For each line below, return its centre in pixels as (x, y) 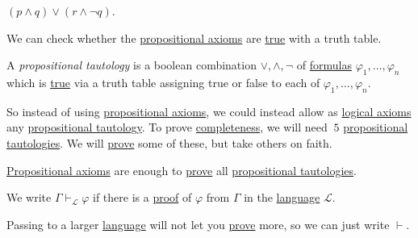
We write (29, 197)
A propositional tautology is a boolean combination (132, 65)
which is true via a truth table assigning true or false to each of (163, 82)
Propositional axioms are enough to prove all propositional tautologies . (182, 170)
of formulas (324, 65)
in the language (282, 197)
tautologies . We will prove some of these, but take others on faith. (169, 142)
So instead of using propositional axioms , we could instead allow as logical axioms (209, 111)
